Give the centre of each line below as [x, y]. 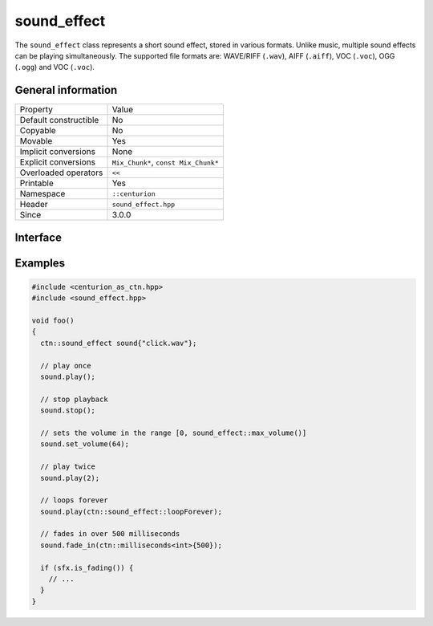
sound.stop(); [68, 411]
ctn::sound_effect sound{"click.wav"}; [119, 343]
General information [66, 90]
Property [36, 110]
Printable [36, 183]
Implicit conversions [58, 152]
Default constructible [59, 120]
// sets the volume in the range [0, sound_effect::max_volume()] [174, 433]
